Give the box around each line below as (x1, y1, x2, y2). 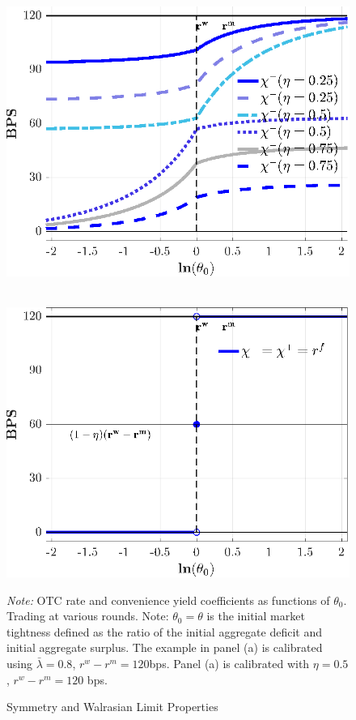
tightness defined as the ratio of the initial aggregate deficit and (6, 623, 322, 640)
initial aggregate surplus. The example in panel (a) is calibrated (6, 639, 323, 656)
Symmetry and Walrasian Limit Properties (6, 698, 218, 715)
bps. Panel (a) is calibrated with (149, 655, 310, 672)
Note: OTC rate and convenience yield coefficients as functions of (6, 591, 330, 608)
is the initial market (206, 607, 305, 624)
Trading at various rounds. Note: (6, 607, 169, 624)
